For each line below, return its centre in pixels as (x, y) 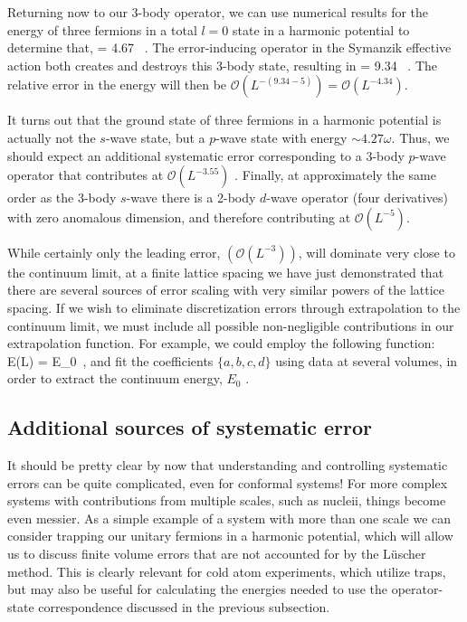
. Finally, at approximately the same (335, 175)
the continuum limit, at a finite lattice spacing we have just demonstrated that (226, 272)
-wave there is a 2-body (191, 198)
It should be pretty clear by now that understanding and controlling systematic (228, 465)
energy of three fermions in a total (102, 29)
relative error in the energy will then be (117, 85)
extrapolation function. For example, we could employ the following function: (221, 343)
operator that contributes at (86, 175)
